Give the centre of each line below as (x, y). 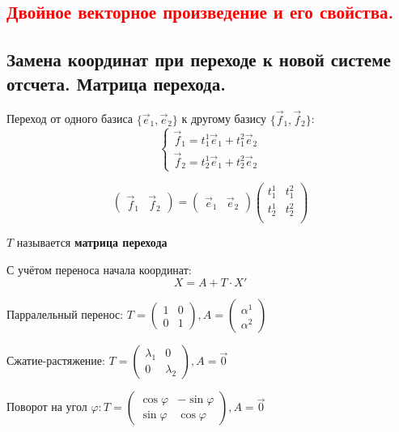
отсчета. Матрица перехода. (116, 83)
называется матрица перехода (92, 242)
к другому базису (224, 119)
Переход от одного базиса (70, 119)
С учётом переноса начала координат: (99, 269)
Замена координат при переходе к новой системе (199, 59)
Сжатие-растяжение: (56, 360)
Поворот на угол (47, 407)
